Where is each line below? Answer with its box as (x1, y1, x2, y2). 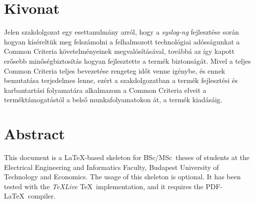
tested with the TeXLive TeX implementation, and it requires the (4, 181, 204, 191)
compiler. (28, 191, 56, 201)
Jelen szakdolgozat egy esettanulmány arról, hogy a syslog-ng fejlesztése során (4, 27, 239, 37)
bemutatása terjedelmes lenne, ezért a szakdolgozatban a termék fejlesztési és (4, 75, 238, 85)
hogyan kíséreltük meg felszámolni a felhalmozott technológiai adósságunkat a (4, 36, 240, 46)
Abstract (4, 123, 65, 144)
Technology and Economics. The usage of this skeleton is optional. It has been (4, 171, 241, 182)
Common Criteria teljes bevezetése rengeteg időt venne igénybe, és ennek (4, 65, 225, 76)
